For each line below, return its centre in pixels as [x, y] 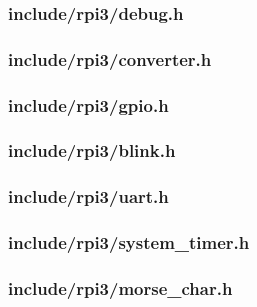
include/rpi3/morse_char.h [120, 287]
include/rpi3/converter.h [110, 58]
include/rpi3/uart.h [88, 196]
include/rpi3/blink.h [92, 150]
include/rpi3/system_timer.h [129, 242]
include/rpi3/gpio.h [88, 104]
